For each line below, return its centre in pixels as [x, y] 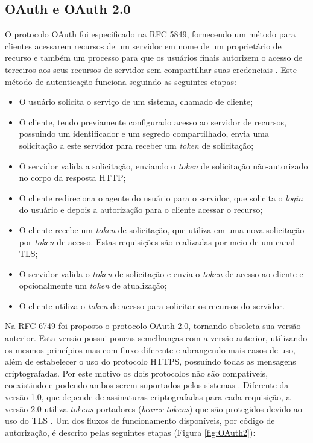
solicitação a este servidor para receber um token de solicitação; [136, 145]
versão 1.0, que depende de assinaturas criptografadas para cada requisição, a [148, 397]
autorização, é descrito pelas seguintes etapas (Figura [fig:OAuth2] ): [130, 432]
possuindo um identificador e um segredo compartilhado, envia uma [144, 134]
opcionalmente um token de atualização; [93, 285]
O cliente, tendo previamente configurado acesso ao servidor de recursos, [153, 121]
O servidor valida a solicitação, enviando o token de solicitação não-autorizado [163, 165]
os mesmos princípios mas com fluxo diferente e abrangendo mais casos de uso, [150, 349]
